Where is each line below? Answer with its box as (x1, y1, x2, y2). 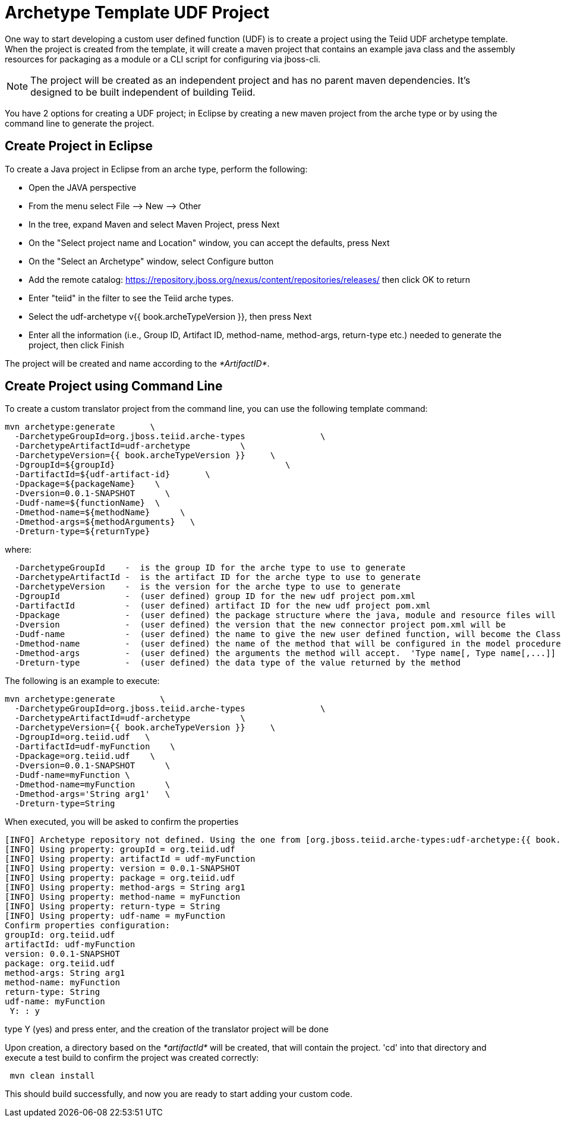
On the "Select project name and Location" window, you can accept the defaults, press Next (29, 237, 390, 248)
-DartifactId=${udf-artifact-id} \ (14, 469, 210, 480)
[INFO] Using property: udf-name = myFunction (5, 911, 225, 921)
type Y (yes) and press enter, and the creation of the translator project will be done (5, 1024, 329, 1035)
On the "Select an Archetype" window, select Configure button (29, 256, 274, 266)
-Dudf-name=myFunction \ (14, 770, 130, 780)
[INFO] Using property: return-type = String (5, 902, 220, 912)
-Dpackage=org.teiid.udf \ (14, 751, 155, 761)
